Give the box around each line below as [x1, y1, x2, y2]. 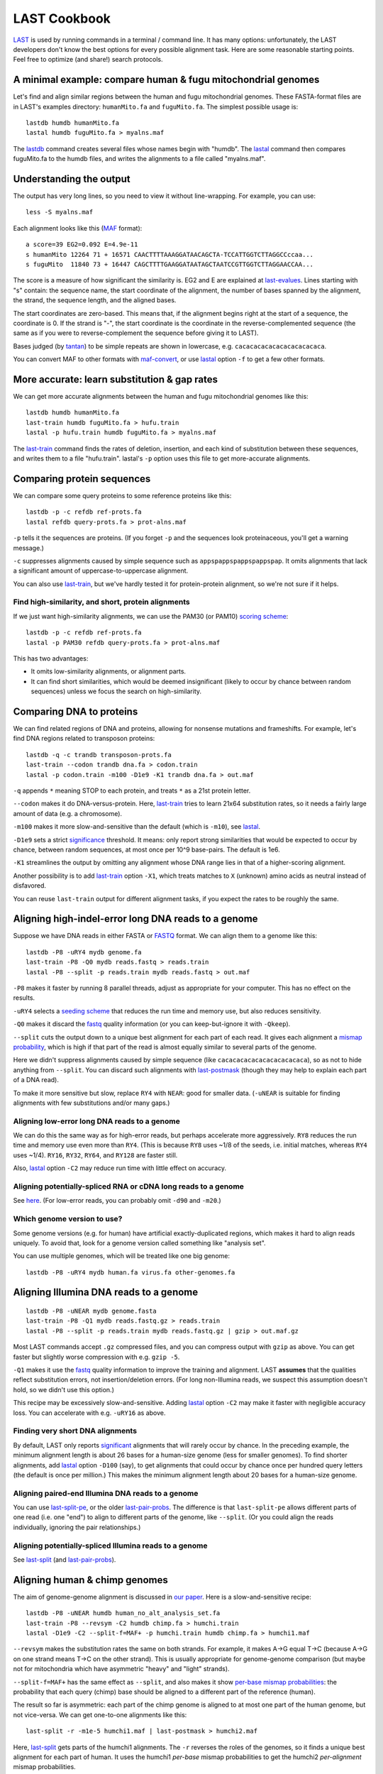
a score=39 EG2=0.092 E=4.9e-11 [26, 241, 138, 248]
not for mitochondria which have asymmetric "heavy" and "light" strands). [13, 1665, 230, 1673]
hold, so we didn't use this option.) [13, 1385, 115, 1394]
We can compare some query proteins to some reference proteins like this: [13, 491, 232, 500]
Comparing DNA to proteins [13, 705, 138, 717]
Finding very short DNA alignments [13, 1426, 138, 1436]
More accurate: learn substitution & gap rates [13, 373, 218, 385]
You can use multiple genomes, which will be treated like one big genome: [13, 1252, 231, 1260]
